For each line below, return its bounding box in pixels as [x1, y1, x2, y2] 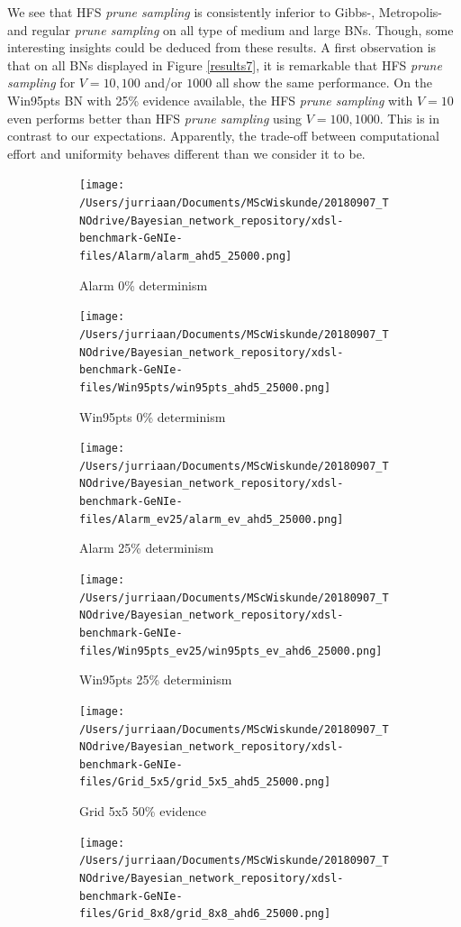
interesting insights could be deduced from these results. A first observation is [7, 38, 437, 57]
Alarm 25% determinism [79, 538, 214, 557]
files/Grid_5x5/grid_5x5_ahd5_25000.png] [79, 776, 331, 789]
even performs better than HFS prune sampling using [7, 108, 303, 127]
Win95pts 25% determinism [79, 670, 232, 689]
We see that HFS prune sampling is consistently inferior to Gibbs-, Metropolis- [7, 3, 442, 21]
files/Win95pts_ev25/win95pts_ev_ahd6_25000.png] [79, 644, 383, 657]
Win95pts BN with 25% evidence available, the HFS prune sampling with [7, 90, 413, 109]
